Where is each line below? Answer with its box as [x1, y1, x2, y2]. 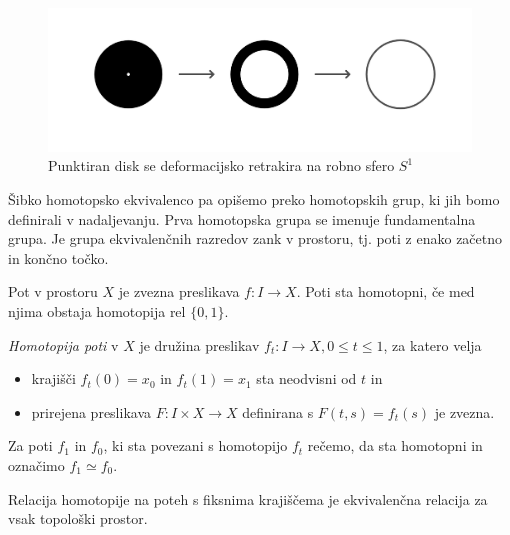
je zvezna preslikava [118, 281, 240, 302]
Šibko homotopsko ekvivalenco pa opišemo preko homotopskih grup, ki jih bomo [8, 189, 500, 209]
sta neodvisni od [256, 368, 357, 389]
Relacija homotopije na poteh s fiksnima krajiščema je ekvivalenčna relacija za [8, 488, 488, 509]
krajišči [31, 368, 76, 389]
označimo [8, 454, 65, 475]
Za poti [8, 435, 53, 456]
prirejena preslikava [31, 401, 152, 422]
